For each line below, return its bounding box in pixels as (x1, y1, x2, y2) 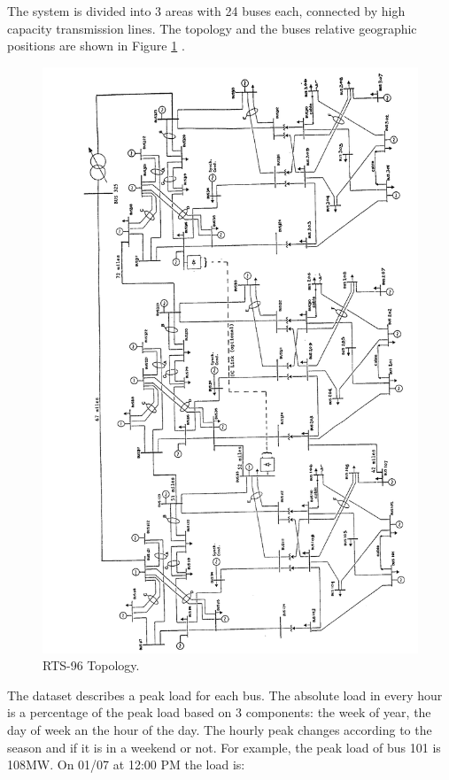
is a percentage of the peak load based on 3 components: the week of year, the (7, 703, 431, 722)
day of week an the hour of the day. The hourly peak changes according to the (7, 721, 432, 738)
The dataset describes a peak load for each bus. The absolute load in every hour (7, 685, 443, 704)
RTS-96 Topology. (43, 656, 140, 675)
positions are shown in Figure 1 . (7, 36, 185, 55)
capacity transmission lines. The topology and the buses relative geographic (7, 19, 417, 37)
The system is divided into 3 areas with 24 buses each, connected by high (7, 2, 406, 19)
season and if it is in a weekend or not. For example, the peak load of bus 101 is (7, 738, 441, 756)
